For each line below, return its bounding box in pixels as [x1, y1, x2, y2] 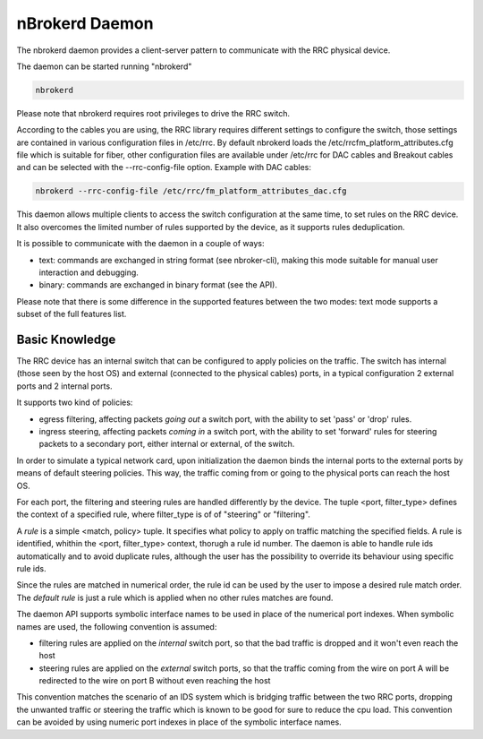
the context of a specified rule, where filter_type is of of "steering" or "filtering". [16, 509, 310, 520]
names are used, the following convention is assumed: [16, 621, 217, 632]
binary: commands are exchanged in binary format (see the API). [38, 279, 277, 290]
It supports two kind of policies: [16, 397, 133, 408]
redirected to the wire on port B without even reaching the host [38, 675, 271, 686]
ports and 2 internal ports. [16, 381, 113, 391]
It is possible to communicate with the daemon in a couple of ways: [16, 238, 265, 249]
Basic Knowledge [16, 331, 116, 347]
